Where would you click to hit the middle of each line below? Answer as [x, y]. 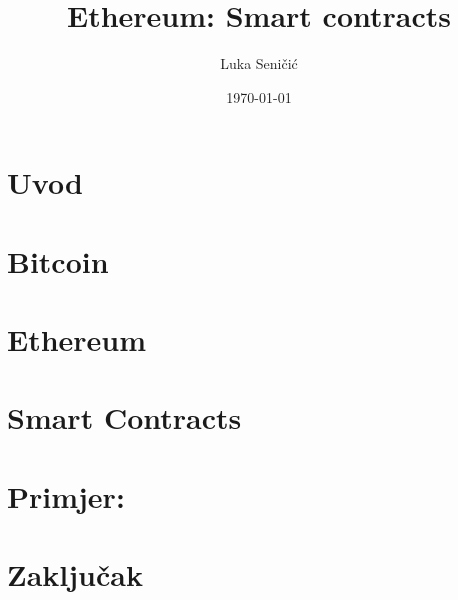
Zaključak [75, 574]
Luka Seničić [259, 63]
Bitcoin [58, 260]
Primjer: [66, 495]
